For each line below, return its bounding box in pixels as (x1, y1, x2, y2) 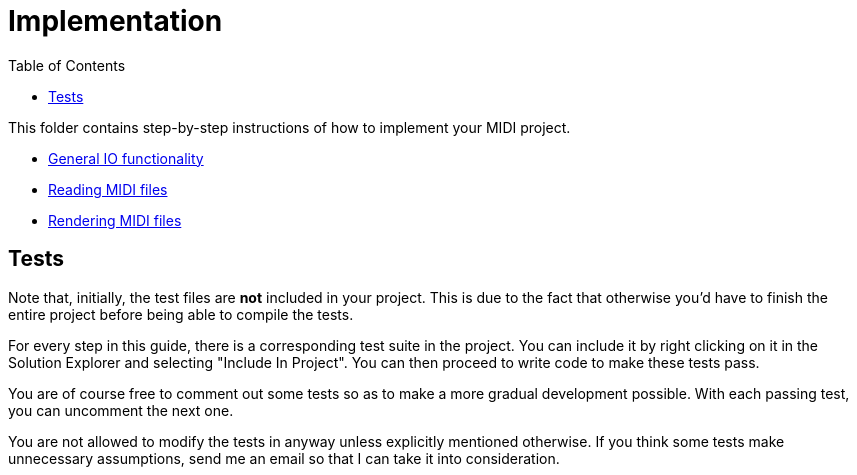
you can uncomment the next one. (8, 401, 234, 419)
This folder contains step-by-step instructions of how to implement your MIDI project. (8, 118, 571, 136)
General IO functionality (48, 149, 204, 167)
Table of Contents (8, 56, 126, 74)
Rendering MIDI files (48, 211, 182, 229)
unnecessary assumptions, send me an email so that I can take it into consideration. (8, 449, 560, 467)
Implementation (8, 4, 223, 38)
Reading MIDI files (48, 180, 168, 198)
